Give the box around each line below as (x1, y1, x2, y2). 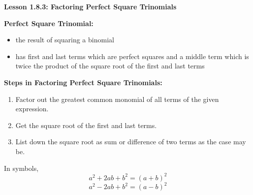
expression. (15, 103, 49, 114)
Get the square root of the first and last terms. (15, 120, 157, 130)
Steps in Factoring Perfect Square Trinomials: (4, 77, 162, 87)
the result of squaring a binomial (15, 34, 114, 45)
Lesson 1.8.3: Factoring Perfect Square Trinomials (4, 1, 177, 11)
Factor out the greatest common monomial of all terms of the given (15, 94, 219, 104)
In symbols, (4, 162, 39, 173)
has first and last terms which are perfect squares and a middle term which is (15, 51, 249, 61)
